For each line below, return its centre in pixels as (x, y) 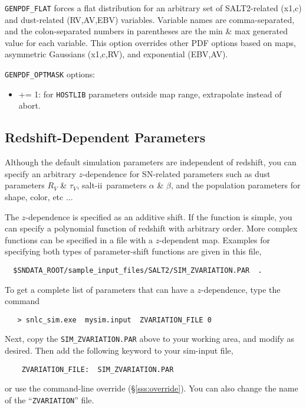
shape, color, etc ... (39, 196)
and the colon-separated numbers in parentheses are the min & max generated (146, 31)
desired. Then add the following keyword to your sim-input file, (119, 350)
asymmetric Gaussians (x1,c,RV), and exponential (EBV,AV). (116, 54)
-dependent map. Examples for (215, 239)
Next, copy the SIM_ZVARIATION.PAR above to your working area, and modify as (150, 339)
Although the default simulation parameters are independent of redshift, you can (151, 162)
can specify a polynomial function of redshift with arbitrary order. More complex (151, 228)
